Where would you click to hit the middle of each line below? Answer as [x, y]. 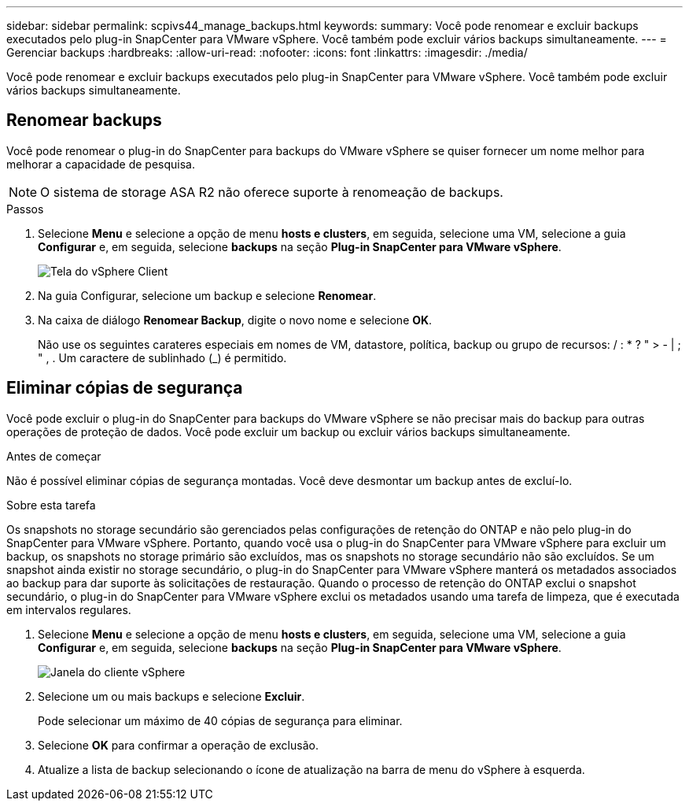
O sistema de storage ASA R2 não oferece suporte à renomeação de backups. [272, 192]
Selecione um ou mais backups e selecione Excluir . [171, 696]
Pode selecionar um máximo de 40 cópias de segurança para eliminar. [220, 720]
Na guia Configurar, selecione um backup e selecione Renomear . [207, 295]
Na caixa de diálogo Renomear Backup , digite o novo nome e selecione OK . [235, 320]
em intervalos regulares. [69, 609]
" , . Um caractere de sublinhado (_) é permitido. [162, 357]
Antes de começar [54, 456]
